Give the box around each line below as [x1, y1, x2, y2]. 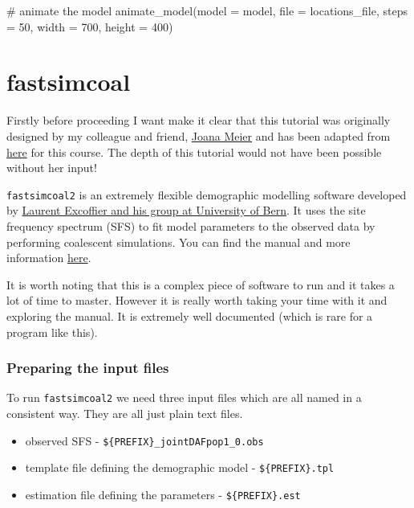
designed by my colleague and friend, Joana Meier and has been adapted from [6, 127, 391, 144]
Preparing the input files [6, 358, 169, 378]
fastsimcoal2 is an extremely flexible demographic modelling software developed [6, 186, 407, 203]
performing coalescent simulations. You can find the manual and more [6, 233, 351, 250]
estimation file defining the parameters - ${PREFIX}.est [25, 485, 301, 502]
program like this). [6, 323, 98, 340]
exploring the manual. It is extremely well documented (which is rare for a [6, 307, 373, 324]
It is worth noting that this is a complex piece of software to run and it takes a [6, 276, 395, 293]
